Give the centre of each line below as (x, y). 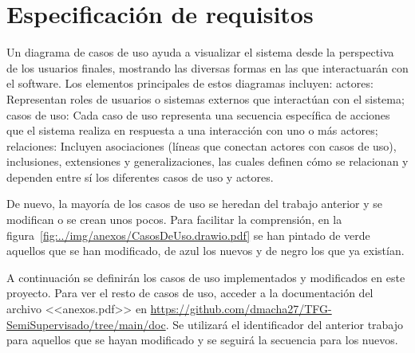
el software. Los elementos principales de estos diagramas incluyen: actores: (190, 83)
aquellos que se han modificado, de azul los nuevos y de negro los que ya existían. (206, 251)
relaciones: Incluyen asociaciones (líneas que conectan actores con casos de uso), (202, 145)
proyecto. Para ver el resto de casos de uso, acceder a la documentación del (190, 293)
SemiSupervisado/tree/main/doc (86, 324)
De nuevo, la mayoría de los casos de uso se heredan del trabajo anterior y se (194, 204)
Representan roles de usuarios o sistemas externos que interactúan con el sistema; (206, 98)
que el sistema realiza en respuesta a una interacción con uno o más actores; (192, 130)
